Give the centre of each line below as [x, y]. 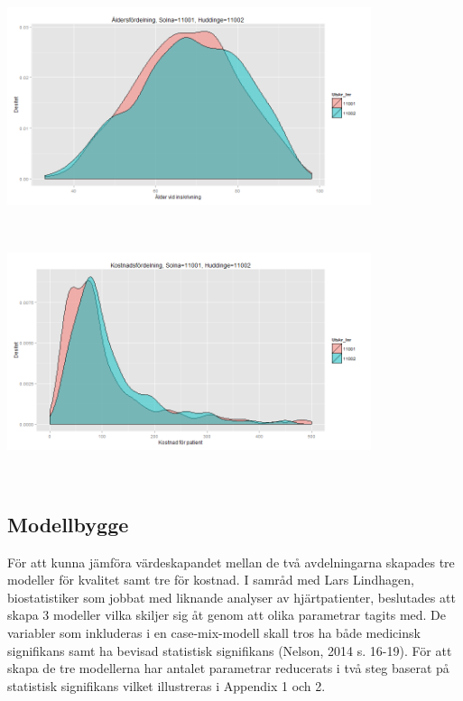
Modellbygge [68, 524]
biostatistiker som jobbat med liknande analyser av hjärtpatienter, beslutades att [231, 597]
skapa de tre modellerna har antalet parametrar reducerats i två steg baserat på [228, 668]
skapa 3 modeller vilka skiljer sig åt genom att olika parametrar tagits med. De [227, 615]
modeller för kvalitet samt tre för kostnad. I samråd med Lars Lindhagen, [211, 580]
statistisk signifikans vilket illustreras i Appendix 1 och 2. [167, 685]
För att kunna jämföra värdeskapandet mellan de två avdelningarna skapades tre [231, 562]
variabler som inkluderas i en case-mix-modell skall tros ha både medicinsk [214, 632]
